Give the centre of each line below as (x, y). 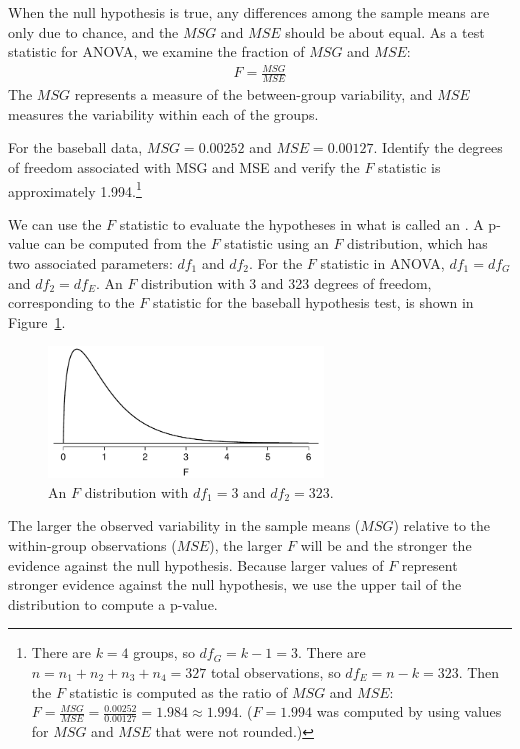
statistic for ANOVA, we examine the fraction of (156, 51)
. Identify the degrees (438, 147)
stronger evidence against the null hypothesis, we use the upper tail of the (235, 584)
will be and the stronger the (386, 545)
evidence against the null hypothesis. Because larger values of (196, 564)
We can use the (55, 223)
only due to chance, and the (93, 31)
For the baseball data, (75, 147)
